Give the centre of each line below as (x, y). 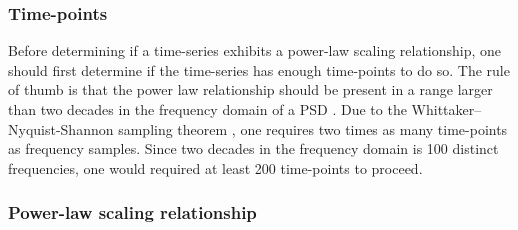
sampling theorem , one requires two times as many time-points (313, 128)
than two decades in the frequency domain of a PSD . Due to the (207, 109)
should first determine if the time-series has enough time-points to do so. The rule (259, 69)
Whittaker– (446, 109)
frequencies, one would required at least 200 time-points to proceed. (215, 167)
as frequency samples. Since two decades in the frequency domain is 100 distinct (253, 148)
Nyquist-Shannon (61, 128)
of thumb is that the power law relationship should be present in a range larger (250, 89)
